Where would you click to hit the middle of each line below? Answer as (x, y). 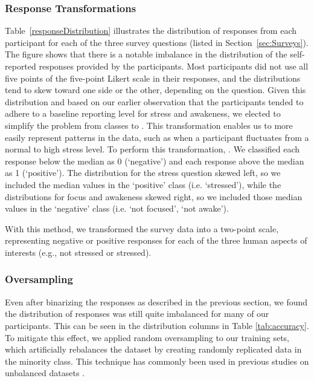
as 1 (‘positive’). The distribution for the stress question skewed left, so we (143, 173)
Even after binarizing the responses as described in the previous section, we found (156, 301)
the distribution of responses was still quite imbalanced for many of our (137, 314)
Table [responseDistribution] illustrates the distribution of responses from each (151, 31)
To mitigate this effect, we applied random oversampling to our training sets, (147, 337)
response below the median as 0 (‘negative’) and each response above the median (155, 161)
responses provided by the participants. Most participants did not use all (174, 66)
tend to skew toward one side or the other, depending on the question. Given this (155, 90)
